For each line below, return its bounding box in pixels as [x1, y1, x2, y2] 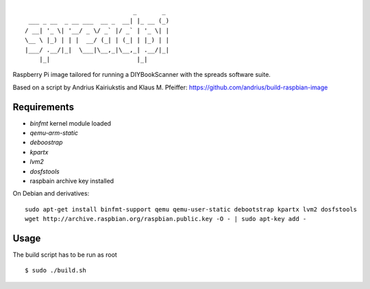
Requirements [12, 101, 75, 113]
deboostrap [29, 138, 63, 147]
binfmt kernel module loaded [29, 119, 112, 127]
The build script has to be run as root [12, 251, 118, 259]
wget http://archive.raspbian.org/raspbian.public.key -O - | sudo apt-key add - [25, 215, 307, 223]
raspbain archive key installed [29, 176, 114, 185]
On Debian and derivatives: [12, 189, 90, 198]
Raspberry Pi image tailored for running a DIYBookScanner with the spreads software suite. [12, 71, 271, 79]
